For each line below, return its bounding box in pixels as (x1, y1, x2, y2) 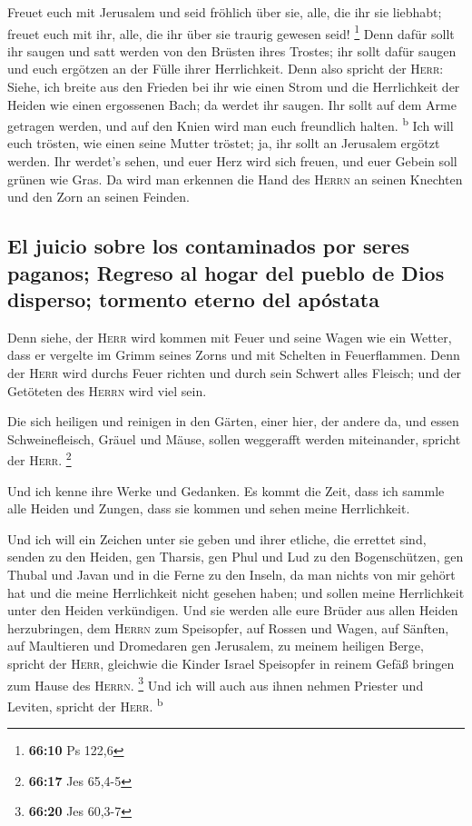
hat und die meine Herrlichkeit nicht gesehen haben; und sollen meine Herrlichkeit (7, 582, 465, 602)
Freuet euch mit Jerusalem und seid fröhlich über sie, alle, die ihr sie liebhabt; (7, 3, 442, 21)
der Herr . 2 (7, 448, 72, 470)
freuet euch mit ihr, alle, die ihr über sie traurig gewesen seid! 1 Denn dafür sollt (7, 21, 455, 43)
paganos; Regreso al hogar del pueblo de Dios (7, 258, 445, 286)
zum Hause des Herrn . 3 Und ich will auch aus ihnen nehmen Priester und (7, 672, 424, 694)
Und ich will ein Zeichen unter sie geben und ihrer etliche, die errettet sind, (7, 529, 427, 548)
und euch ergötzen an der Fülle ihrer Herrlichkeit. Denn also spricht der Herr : (7, 59, 444, 78)
